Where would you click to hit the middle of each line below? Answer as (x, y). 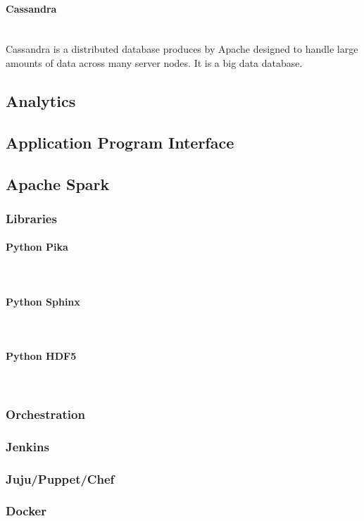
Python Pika (37, 247)
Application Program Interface (120, 142)
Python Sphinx (43, 301)
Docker (26, 511)
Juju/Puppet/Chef (60, 478)
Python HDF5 (41, 356)
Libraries (31, 218)
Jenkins (27, 446)
